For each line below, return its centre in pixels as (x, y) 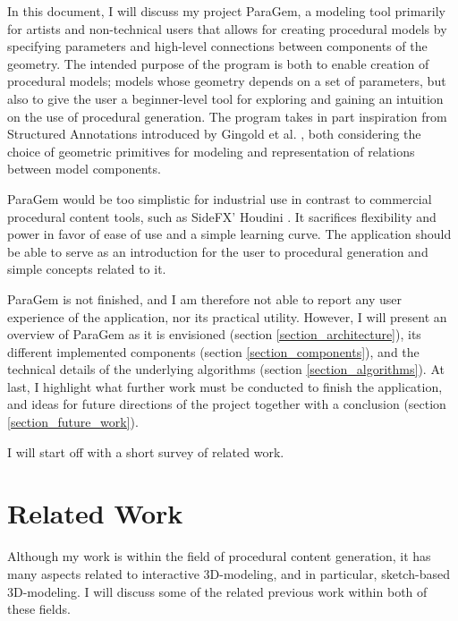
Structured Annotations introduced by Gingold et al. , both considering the (214, 134)
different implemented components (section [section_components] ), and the (213, 351)
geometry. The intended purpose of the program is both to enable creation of (218, 63)
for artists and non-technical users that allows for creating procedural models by (227, 28)
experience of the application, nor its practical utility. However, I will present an (227, 316)
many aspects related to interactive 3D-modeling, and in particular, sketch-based (229, 573)
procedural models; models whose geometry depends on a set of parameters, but (227, 81)
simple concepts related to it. (87, 269)
